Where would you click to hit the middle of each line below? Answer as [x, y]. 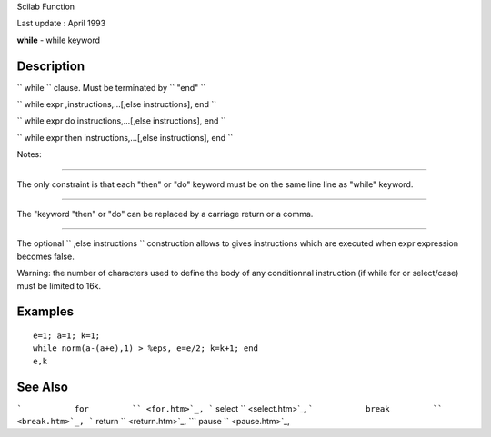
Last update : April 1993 [61, 24]
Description [51, 66]
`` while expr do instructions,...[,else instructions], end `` [121, 121]
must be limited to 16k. [59, 285]
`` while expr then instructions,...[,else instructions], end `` [125, 137]
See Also [42, 387]
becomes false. [45, 256]
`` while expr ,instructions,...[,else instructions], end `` [117, 104]
